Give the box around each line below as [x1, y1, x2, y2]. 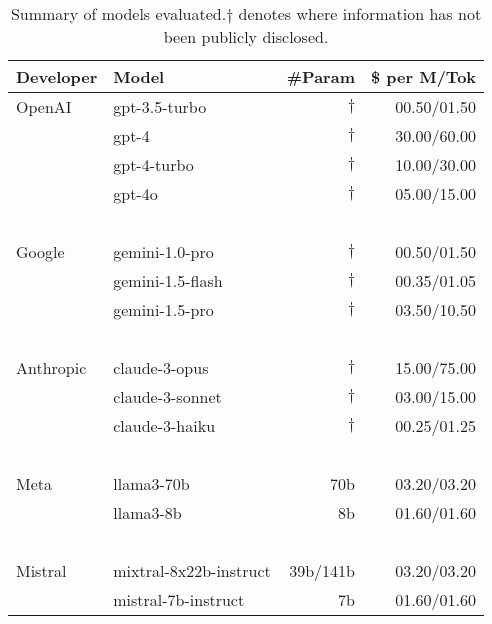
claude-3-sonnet [113, 385, 222, 408]
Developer [16, 65, 98, 88]
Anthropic [16, 356, 87, 379]
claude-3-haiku [113, 414, 216, 437]
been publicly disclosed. [163, 25, 329, 48]
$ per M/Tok [370, 65, 477, 88]
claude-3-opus [113, 356, 209, 379]
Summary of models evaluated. [10, 2, 227, 25]
